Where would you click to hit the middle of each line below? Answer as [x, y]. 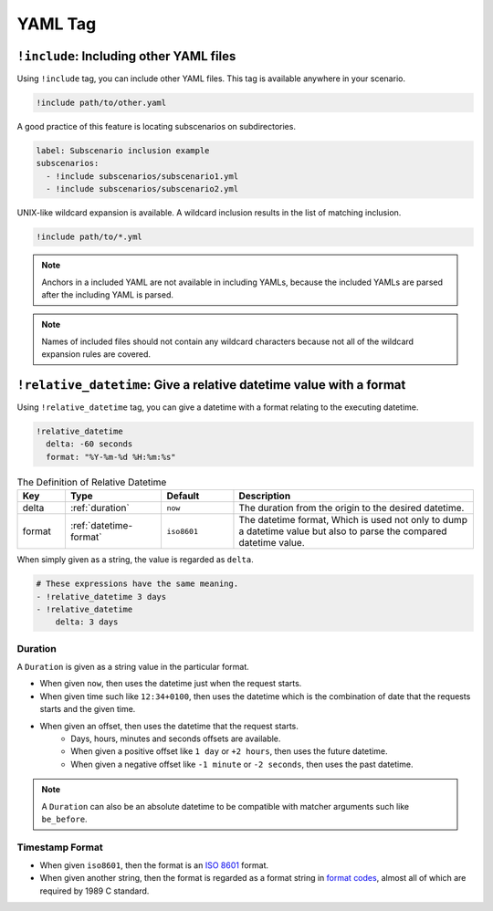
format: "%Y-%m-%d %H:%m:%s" [111, 457]
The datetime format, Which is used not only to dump [353, 520]
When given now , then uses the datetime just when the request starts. [171, 684]
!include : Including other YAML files [126, 56]
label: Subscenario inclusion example [123, 151]
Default [183, 496]
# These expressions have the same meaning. [137, 584]
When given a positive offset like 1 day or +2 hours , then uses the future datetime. [229, 751]
